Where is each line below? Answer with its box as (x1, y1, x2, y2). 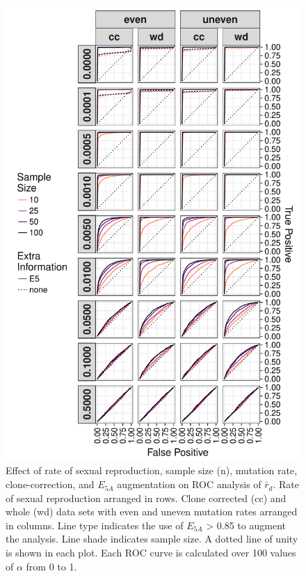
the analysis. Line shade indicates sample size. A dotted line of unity (6, 531, 298, 546)
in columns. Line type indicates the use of (6, 517, 184, 532)
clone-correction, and (6, 477, 95, 492)
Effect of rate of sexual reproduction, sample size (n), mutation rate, (6, 463, 298, 478)
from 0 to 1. (26, 559, 77, 573)
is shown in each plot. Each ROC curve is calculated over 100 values (6, 545, 296, 560)
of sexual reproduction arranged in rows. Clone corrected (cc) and (6, 490, 287, 505)
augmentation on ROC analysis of (117, 477, 261, 492)
